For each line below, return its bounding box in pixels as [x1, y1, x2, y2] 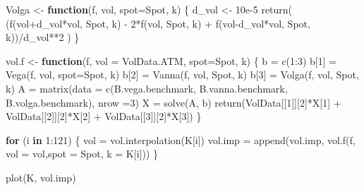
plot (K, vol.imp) [6, 170, 76, 184]
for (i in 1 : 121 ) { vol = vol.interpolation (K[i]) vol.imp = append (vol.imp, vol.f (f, [6, 132, 356, 147]
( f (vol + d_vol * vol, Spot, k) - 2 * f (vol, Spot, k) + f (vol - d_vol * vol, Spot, [6, 16, 310, 30]
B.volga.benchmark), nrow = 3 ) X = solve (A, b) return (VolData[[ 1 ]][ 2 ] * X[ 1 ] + [6, 95, 341, 109]
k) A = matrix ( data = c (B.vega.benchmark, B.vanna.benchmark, [6, 81, 288, 95]
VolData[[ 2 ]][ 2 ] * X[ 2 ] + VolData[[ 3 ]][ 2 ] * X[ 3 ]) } [6, 109, 202, 124]
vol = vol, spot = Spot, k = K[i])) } [6, 146, 158, 161]
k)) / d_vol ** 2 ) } [6, 30, 80, 44]
